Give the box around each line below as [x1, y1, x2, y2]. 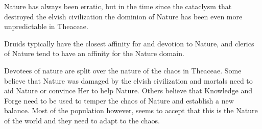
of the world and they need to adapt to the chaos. [4, 115, 160, 125]
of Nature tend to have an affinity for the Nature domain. [4, 48, 184, 59]
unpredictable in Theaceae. [4, 21, 88, 32]
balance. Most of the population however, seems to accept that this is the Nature [4, 105, 258, 116]
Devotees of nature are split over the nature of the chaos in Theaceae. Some [4, 65, 242, 75]
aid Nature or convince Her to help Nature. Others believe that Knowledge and [4, 85, 252, 96]
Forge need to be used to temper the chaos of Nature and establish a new [4, 95, 234, 106]
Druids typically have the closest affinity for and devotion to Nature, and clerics [4, 38, 254, 48]
